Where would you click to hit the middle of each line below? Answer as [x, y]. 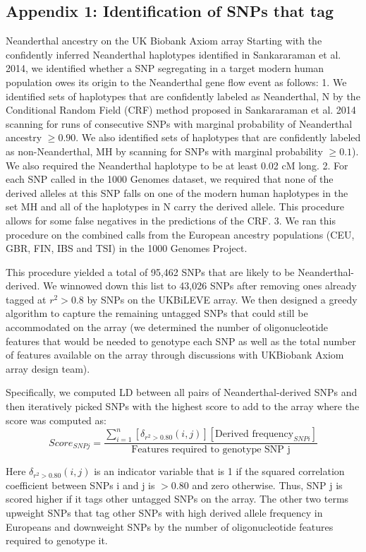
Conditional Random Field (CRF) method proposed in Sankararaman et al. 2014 [181, 110]
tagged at [26, 299]
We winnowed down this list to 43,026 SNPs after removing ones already [200, 286]
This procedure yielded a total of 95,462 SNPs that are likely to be [150, 271]
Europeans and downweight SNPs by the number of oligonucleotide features [170, 526]
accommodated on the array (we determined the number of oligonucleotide [167, 327]
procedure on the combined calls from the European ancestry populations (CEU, [180, 234]
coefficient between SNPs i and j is [80, 485]
